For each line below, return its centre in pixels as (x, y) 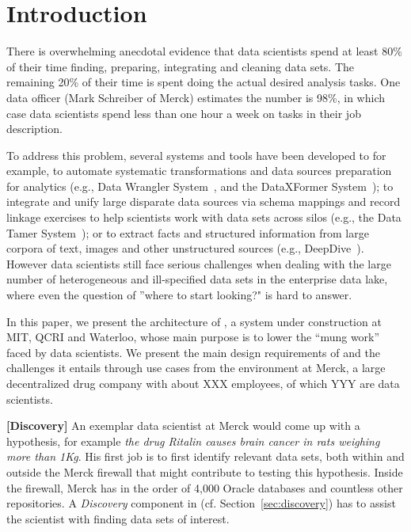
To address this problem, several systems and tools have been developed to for (196, 155)
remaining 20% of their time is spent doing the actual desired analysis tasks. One (204, 82)
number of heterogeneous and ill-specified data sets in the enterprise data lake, (197, 279)
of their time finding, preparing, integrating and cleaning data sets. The (181, 66)
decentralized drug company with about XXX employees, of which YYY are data (203, 383)
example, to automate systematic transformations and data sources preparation (199, 171)
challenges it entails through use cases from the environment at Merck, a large (196, 368)
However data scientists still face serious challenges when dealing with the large (199, 263)
